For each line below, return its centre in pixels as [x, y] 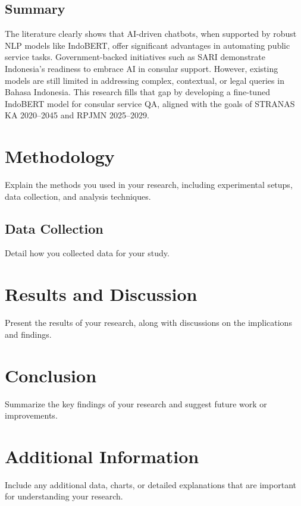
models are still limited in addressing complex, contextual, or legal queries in [145, 80]
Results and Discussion [101, 294]
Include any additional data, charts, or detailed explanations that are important [150, 484]
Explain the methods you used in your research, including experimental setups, [149, 185]
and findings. [28, 334]
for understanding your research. [64, 496]
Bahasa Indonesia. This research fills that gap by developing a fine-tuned [137, 92]
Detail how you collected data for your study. [87, 253]
